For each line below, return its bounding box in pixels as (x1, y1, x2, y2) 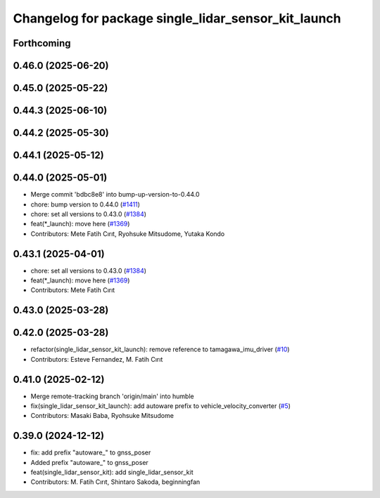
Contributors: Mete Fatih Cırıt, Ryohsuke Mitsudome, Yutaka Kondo (30, 229, 225, 238)
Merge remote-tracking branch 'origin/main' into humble (30, 392, 194, 400)
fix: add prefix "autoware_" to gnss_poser (30, 448, 151, 457)
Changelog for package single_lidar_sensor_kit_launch (13, 11, 341, 26)
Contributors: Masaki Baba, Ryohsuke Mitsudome (30, 412, 174, 420)
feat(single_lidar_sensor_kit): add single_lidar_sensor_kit (30, 468, 194, 477)
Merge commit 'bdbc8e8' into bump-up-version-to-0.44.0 (30, 190, 200, 199)
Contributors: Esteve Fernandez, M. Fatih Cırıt (30, 355, 163, 363)
